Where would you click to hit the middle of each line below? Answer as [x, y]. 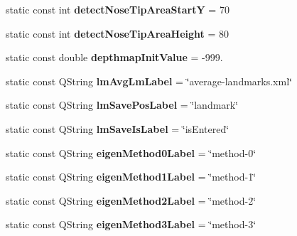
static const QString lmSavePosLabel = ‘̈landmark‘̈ [122, 105]
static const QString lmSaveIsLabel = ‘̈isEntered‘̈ [118, 128]
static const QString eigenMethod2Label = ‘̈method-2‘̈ [131, 200]
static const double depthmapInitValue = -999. [114, 57]
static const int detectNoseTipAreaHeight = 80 [118, 33]
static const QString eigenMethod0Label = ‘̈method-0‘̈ [131, 152]
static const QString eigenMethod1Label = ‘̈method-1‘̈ [131, 177]
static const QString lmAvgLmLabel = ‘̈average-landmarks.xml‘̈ [149, 81]
